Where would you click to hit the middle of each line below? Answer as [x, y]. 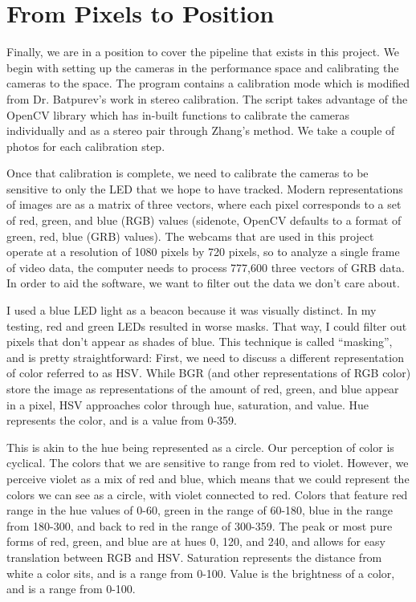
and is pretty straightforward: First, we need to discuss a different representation [205, 357]
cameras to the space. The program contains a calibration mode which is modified [208, 83]
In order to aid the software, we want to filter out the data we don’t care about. [203, 283]
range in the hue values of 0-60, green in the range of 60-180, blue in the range [200, 510]
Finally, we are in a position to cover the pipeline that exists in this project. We [203, 52]
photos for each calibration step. [86, 146]
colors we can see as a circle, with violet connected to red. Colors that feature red [207, 494]
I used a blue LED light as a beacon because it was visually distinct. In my [192, 310]
